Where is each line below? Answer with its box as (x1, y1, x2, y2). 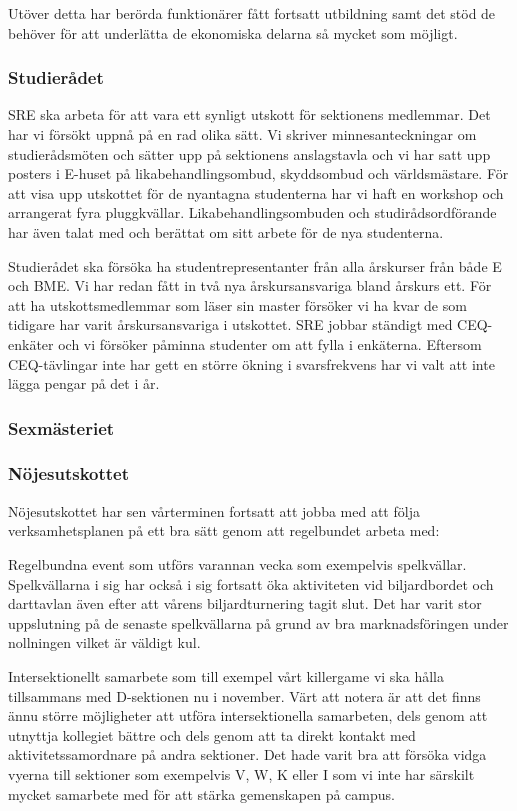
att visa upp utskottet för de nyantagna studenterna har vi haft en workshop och (8, 182, 504, 203)
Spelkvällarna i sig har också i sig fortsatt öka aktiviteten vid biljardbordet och (8, 573, 494, 594)
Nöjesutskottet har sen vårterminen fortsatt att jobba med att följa (8, 500, 420, 521)
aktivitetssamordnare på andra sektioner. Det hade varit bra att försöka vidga (8, 744, 487, 765)
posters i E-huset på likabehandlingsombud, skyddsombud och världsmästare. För (8, 163, 509, 184)
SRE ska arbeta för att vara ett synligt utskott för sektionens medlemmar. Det (8, 104, 491, 125)
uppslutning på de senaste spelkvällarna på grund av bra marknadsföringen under (8, 612, 509, 633)
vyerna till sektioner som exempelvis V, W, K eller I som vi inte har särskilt (8, 763, 475, 784)
